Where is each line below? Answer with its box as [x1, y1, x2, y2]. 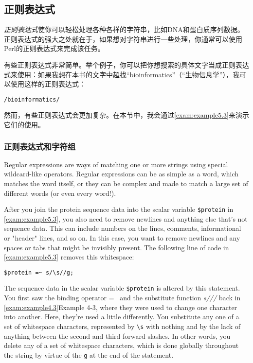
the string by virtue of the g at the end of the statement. [4, 349, 174, 360]
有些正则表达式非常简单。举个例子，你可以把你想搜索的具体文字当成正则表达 [4, 59, 249, 69]
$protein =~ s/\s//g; [4, 269, 74, 276]
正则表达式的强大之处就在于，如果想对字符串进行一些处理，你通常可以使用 [4, 34, 242, 44]
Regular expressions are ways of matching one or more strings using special [4, 159, 228, 169]
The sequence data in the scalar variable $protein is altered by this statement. [4, 283, 240, 293]
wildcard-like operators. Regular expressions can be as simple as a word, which [4, 169, 238, 179]
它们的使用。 [4, 120, 45, 130]
